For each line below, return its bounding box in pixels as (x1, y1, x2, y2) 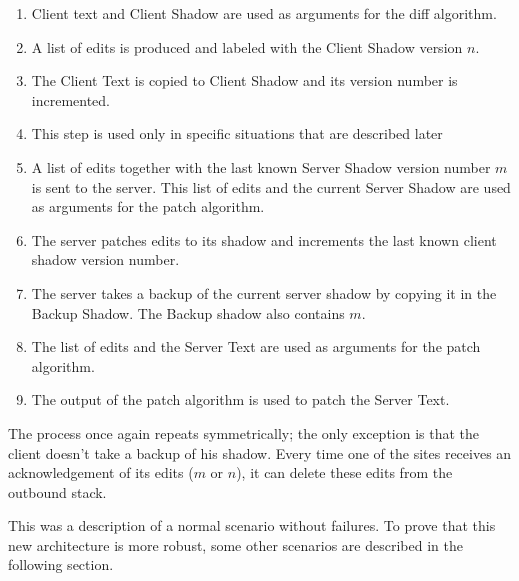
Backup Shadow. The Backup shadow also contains (31, 302, 345, 323)
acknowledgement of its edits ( (8, 462, 194, 483)
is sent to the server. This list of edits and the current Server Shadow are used (31, 176, 511, 197)
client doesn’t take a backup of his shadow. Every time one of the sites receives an (8, 442, 512, 463)
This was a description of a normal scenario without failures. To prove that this (8, 515, 496, 536)
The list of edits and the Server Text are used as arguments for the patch (31, 336, 481, 357)
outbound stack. (8, 481, 107, 502)
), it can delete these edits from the (236, 462, 453, 483)
